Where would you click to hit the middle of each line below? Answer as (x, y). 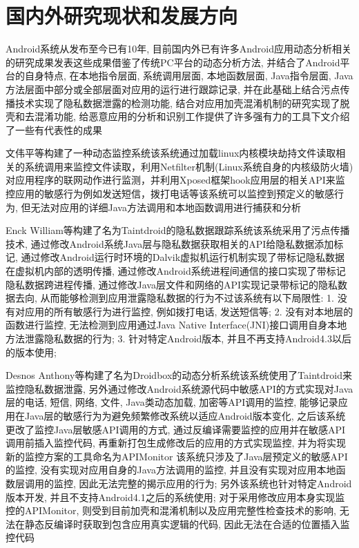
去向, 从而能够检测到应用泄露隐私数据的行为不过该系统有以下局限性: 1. (174, 298)
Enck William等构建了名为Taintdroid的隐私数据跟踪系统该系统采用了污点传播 (178, 230)
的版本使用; (31, 352)
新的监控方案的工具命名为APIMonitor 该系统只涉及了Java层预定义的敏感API (177, 456)
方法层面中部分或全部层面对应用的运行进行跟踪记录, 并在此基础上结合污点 (173, 89)
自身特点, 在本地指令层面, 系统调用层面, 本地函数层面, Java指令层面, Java (189, 76)
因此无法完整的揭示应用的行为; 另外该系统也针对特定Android (215, 483)
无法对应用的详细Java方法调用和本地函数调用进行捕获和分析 (166, 207)
